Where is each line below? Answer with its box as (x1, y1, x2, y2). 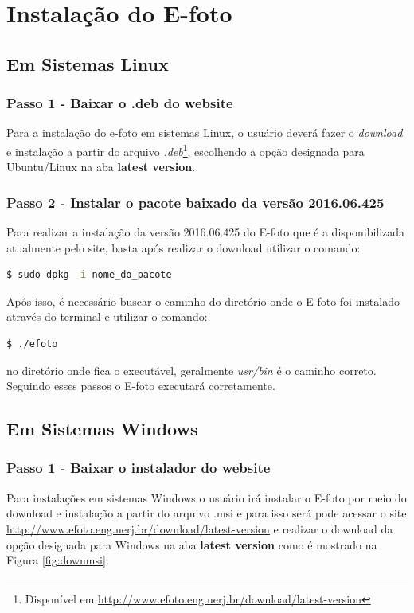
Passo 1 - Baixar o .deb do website (6, 93, 233, 113)
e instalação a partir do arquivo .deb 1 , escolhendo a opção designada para (6, 140, 365, 159)
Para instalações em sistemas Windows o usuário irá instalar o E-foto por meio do (6, 489, 407, 506)
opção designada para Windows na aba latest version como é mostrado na (6, 536, 377, 552)
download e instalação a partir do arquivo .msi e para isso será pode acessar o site (6, 505, 407, 521)
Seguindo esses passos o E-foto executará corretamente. (6, 377, 275, 394)
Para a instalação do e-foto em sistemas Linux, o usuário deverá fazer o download (6, 124, 403, 141)
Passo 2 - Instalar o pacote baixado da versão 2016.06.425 (6, 192, 385, 212)
